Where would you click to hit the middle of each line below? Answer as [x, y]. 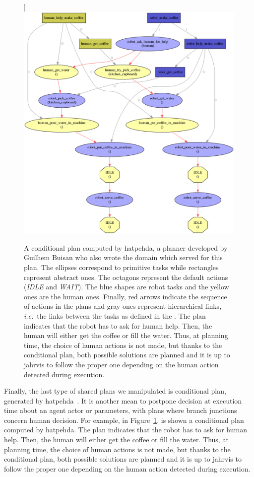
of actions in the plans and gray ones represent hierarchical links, [123, 306]
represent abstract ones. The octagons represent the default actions [126, 277]
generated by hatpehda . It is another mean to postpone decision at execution [123, 400]
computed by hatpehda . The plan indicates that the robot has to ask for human [126, 430]
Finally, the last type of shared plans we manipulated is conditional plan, [115, 391]
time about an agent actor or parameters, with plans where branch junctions [121, 410]
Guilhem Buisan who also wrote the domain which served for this [123, 257]
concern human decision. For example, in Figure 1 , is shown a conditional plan [124, 420]
